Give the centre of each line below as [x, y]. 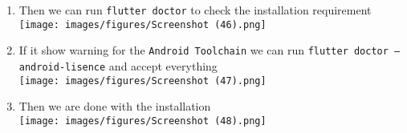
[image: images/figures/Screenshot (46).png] [142, 24]
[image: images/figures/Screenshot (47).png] [142, 81]
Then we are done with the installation [115, 106]
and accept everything [163, 65]
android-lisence [62, 67]
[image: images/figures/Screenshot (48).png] [142, 121]
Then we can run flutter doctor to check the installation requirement [195, 10]
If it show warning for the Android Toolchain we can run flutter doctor [203, 50]
